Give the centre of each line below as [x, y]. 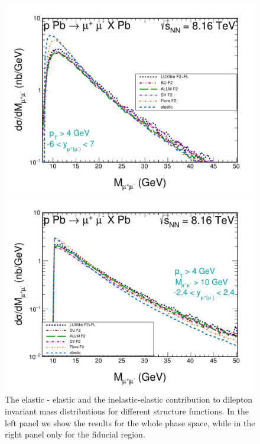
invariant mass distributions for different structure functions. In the [127, 411]
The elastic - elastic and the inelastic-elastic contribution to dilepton [129, 399]
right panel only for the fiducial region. [75, 434]
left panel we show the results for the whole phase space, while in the [130, 422]
